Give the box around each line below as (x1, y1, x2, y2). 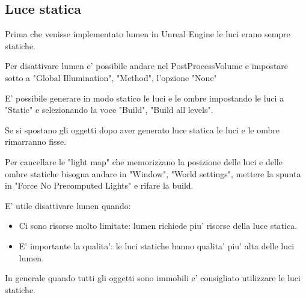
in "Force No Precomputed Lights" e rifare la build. (5, 179, 194, 192)
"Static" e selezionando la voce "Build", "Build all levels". (5, 103, 213, 116)
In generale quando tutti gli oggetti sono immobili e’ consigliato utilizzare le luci (5, 272, 301, 284)
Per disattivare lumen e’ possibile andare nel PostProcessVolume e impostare (5, 59, 289, 72)
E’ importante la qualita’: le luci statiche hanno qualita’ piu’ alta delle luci (19, 239, 295, 252)
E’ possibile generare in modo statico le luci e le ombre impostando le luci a (5, 91, 284, 104)
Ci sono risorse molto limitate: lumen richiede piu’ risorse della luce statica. (19, 219, 298, 232)
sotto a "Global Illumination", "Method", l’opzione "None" (5, 71, 217, 84)
